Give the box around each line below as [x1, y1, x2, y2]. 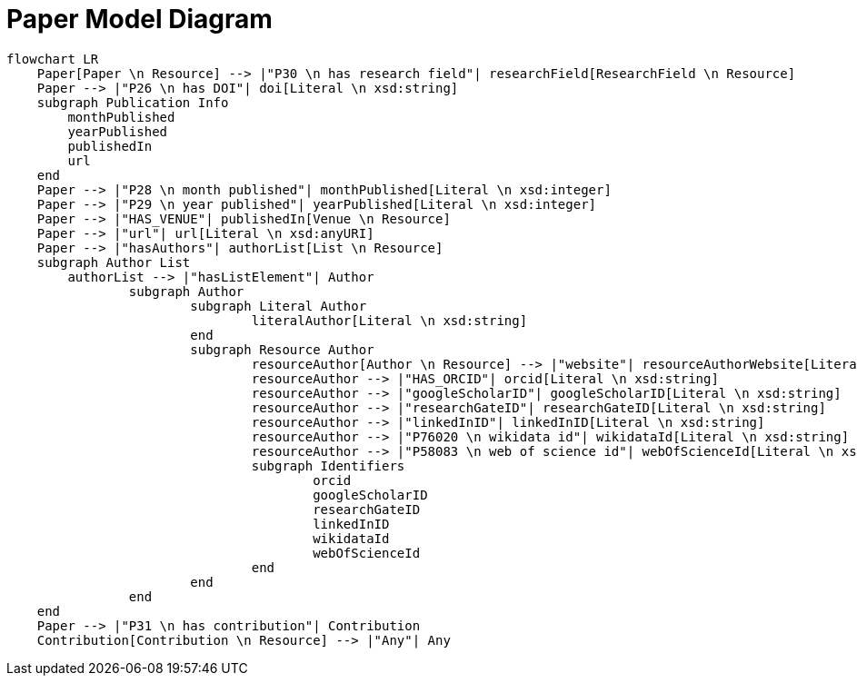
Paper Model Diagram [6, 4, 273, 35]
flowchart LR [6, 51, 99, 66]
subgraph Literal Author [190, 298, 367, 313]
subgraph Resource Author [190, 341, 374, 357]
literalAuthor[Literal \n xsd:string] [251, 312, 528, 328]
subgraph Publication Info [36, 94, 229, 110]
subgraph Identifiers [251, 458, 405, 473]
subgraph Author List [36, 254, 191, 270]
